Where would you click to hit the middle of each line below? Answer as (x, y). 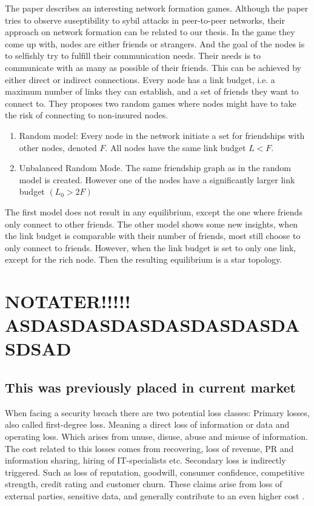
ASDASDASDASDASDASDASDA (152, 325)
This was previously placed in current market (150, 387)
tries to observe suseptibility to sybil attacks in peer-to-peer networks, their (145, 20)
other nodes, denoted (58, 147)
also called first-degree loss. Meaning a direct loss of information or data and (147, 424)
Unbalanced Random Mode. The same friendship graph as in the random (155, 168)
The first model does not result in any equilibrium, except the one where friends (154, 211)
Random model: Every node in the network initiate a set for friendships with (162, 135)
